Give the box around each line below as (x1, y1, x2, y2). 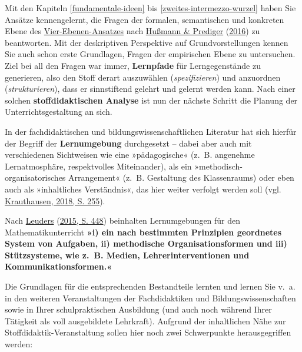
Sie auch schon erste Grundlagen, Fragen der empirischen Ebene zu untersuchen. (5, 48, 296, 60)
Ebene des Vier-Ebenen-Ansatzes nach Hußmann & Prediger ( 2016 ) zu (5, 25, 260, 37)
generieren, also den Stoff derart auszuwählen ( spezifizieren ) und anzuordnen (5, 71, 281, 83)
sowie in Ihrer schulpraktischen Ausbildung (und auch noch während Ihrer (5, 303, 272, 316)
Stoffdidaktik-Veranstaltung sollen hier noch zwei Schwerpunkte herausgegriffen (5, 326, 291, 338)
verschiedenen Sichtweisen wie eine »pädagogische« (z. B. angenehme (5, 148, 255, 161)
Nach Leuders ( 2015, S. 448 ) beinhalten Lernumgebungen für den (5, 214, 241, 227)
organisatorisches (5, 171, 66, 184)
